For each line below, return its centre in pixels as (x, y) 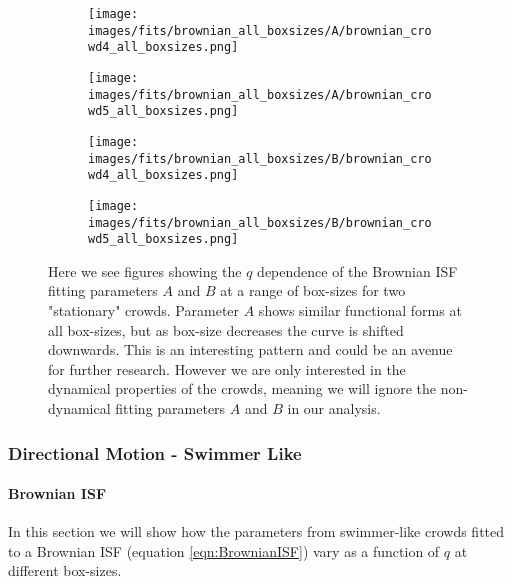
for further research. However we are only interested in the (227, 368)
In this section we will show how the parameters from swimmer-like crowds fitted (256, 531)
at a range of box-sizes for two (313, 290)
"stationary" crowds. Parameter (144, 310)
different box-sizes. (65, 570)
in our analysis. (334, 408)
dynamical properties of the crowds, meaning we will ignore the (242, 388)
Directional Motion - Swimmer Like (155, 452)
